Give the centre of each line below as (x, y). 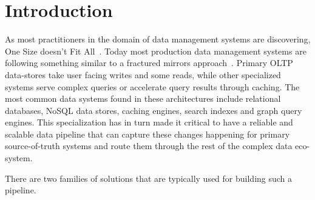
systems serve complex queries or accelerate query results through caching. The (152, 86)
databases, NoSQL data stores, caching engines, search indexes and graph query (154, 110)
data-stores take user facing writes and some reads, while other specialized (143, 74)
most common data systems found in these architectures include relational (143, 98)
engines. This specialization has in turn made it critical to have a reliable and (149, 122)
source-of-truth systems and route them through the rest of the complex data (149, 146)
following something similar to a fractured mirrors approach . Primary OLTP (149, 63)
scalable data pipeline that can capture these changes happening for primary (147, 134)
